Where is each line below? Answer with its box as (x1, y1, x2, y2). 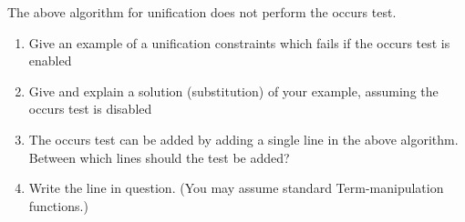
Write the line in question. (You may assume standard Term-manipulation (28, 178, 444, 197)
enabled (28, 51, 72, 70)
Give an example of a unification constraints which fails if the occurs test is (28, 33, 450, 52)
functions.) (28, 196, 88, 215)
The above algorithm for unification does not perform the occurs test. (7, 3, 397, 21)
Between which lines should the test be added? (28, 147, 290, 166)
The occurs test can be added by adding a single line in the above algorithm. (28, 129, 459, 148)
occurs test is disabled (28, 99, 152, 118)
